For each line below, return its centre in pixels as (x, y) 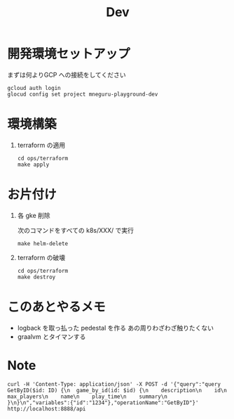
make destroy (36, 277)
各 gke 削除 (34, 215)
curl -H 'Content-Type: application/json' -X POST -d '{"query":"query (114, 384)
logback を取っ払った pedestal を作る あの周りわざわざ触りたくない (115, 328)
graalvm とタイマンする (51, 336)
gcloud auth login (34, 88)
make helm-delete (43, 243)
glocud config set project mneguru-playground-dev (83, 94)
